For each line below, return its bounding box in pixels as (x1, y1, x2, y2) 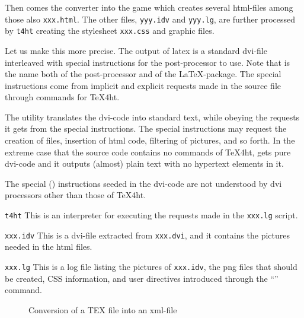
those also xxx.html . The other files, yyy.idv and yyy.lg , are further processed (5, 12, 296, 25)
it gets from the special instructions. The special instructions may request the (5, 122, 287, 135)
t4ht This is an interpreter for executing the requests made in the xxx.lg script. (5, 209, 298, 221)
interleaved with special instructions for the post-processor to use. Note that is (5, 56, 290, 68)
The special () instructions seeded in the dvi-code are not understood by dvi (5, 177, 282, 189)
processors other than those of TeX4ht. (5, 189, 146, 201)
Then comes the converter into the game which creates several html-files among (5, 1, 293, 13)
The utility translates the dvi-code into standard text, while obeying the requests (5, 110, 300, 123)
